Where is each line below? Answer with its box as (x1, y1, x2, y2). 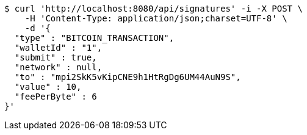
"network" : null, (14, 62, 103, 72)
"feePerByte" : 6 (14, 92, 97, 101)
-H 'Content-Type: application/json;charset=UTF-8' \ (24, 13, 287, 23)
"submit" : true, (14, 53, 97, 62)
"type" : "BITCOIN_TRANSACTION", (14, 33, 175, 43)
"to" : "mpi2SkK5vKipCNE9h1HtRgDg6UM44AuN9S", (14, 72, 241, 82)
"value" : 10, (14, 82, 82, 92)
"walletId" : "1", (14, 43, 103, 53)
